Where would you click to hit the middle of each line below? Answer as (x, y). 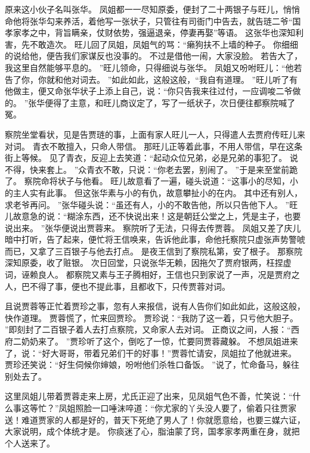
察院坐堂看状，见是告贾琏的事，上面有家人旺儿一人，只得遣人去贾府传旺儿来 (155, 134)
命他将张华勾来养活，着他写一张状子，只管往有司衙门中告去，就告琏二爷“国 (153, 21)
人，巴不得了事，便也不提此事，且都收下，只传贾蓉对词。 (117, 286)
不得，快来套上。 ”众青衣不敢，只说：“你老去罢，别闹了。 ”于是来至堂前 (147, 169)
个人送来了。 (30, 443)
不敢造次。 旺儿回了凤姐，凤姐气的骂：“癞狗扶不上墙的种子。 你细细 (164, 44)
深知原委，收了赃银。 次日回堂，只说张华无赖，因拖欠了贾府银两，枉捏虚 (148, 263)
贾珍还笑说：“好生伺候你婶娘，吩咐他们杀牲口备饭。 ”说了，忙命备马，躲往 (152, 364)
